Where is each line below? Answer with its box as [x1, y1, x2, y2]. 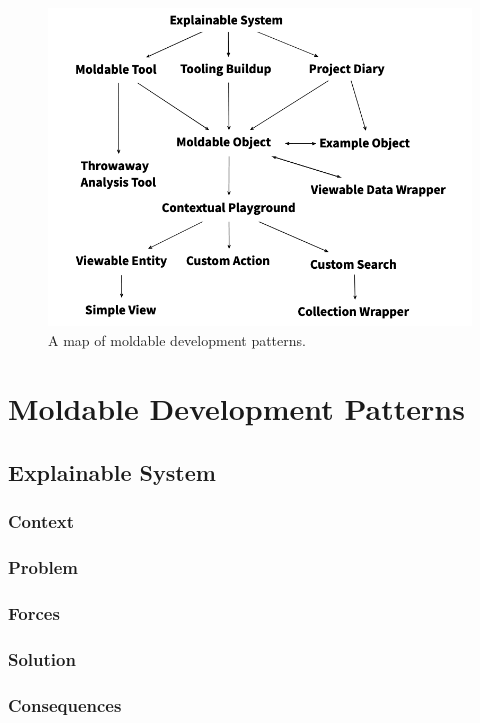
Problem [8, 555, 78, 580]
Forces [8, 600, 60, 625]
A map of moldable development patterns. [48, 329, 306, 350]
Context [8, 509, 75, 534]
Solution [8, 646, 76, 671]
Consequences [8, 692, 122, 717]
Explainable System [8, 456, 216, 487]
